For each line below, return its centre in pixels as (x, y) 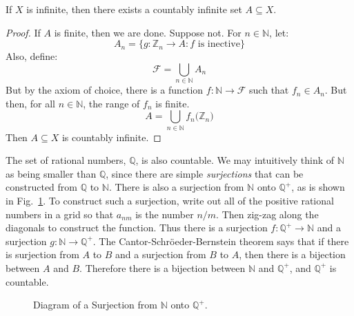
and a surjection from (161, 254)
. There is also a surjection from (176, 187)
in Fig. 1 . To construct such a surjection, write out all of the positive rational (170, 200)
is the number (165, 214)
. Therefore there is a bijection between (163, 267)
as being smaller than (51, 173)
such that (269, 90)
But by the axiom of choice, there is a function (105, 90)
